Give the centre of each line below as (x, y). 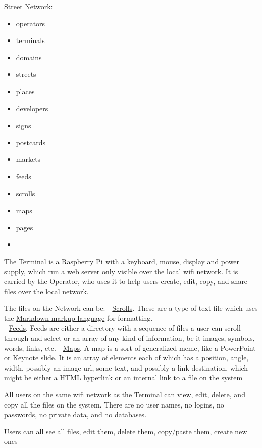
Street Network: (29, 6)
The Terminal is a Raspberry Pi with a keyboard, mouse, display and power (122, 261)
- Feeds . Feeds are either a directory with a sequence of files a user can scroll (122, 328)
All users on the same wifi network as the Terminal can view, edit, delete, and (125, 395)
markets (28, 159)
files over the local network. (46, 291)
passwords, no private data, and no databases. (75, 414)
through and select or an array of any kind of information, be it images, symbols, (129, 338)
